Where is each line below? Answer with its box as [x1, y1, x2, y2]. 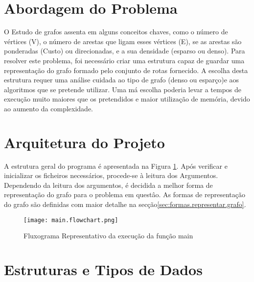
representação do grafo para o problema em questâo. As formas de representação [4, 189, 245, 200]
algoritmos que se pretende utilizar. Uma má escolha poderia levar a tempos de [4, 84, 242, 94]
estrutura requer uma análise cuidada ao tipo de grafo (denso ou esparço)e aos [4, 75, 239, 85]
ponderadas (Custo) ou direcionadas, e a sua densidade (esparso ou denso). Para [4, 46, 245, 56]
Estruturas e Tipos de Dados [4, 259, 203, 279]
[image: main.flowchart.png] [23, 216, 118, 224]
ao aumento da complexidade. [4, 103, 93, 113]
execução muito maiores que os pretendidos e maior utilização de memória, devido [4, 94, 250, 104]
